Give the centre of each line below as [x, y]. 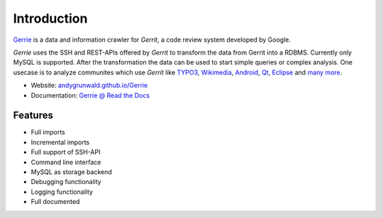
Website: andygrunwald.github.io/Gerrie [89, 86]
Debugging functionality [66, 182]
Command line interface [66, 162]
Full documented [55, 202]
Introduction [50, 18]
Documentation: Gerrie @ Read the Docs [90, 95]
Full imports [48, 132]
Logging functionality [62, 192]
